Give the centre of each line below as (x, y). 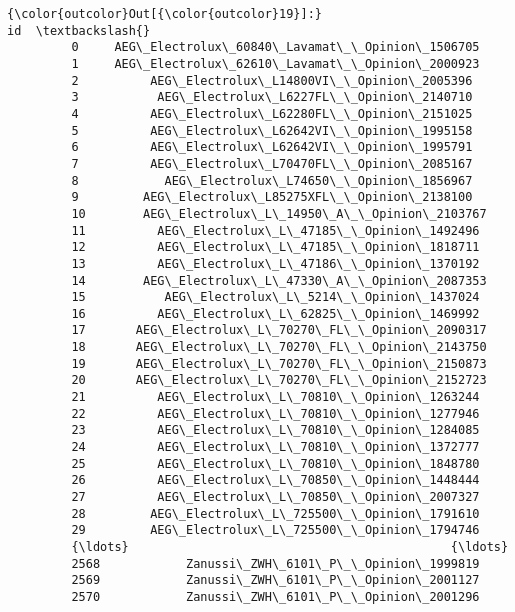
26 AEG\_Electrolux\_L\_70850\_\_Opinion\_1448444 (275, 480)
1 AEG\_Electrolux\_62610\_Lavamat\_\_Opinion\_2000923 (275, 63)
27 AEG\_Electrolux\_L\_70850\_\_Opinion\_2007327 (275, 497)
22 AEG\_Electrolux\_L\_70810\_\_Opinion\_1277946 (275, 413)
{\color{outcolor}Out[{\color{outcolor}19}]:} (164, 14)
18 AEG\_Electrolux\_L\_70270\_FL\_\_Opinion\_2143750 (279, 347)
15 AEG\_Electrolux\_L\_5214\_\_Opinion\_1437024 (275, 297)
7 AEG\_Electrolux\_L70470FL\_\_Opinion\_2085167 (272, 163)
